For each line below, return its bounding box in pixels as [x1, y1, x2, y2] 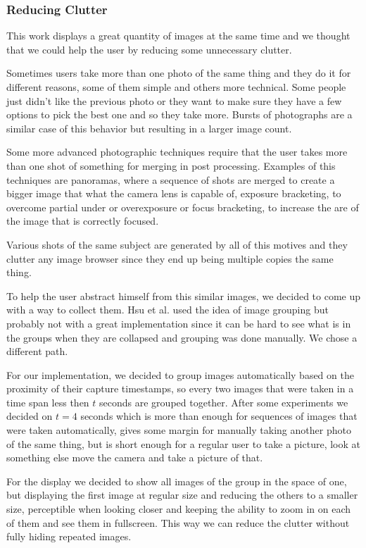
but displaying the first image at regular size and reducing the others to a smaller [6, 487, 358, 502]
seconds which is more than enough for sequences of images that [80, 409, 358, 423]
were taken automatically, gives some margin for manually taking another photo [6, 423, 351, 437]
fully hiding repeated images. [6, 529, 132, 544]
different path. [6, 344, 68, 359]
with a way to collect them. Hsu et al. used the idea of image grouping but [6, 302, 329, 317]
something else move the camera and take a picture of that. [6, 450, 263, 465]
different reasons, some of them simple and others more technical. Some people [6, 80, 346, 94]
